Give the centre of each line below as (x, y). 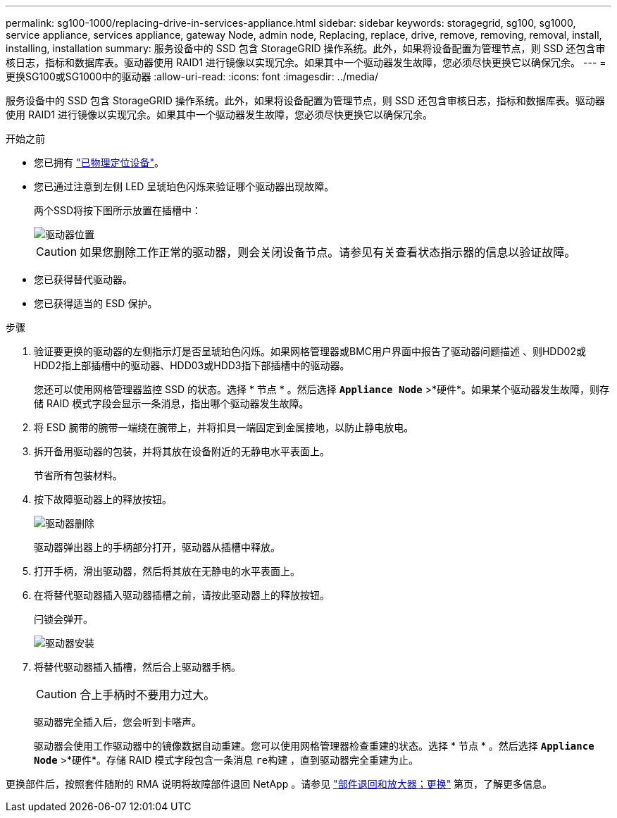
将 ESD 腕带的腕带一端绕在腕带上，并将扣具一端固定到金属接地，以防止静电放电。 (224, 427)
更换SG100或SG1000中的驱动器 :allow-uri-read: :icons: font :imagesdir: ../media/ (192, 76)
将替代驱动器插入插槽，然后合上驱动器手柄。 (137, 667)
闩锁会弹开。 (63, 619)
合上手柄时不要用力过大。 (148, 695)
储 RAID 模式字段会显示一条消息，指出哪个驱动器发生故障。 (172, 403)
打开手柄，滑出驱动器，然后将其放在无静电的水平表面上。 (167, 571)
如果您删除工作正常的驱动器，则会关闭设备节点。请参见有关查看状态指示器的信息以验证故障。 (328, 252)
